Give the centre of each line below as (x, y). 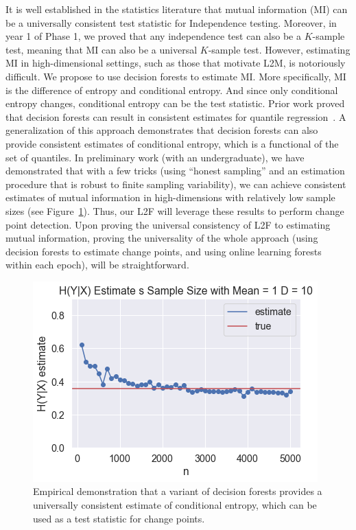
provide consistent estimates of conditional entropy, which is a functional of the (172, 143)
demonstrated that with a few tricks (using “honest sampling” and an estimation (175, 171)
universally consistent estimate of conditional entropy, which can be (175, 505)
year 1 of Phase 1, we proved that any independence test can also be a (153, 36)
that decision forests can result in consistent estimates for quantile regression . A (176, 116)
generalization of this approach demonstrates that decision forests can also (162, 130)
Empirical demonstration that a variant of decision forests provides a (178, 491)
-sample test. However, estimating (279, 49)
